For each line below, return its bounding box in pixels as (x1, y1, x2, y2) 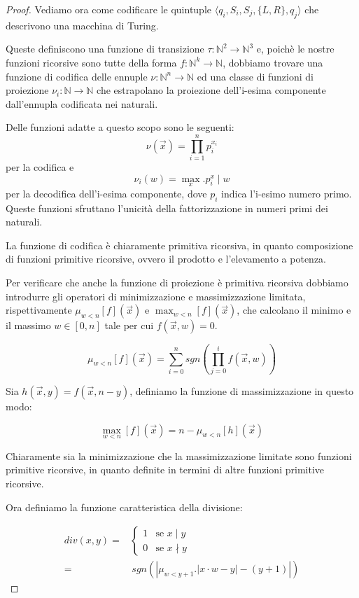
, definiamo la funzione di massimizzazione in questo (129, 383, 354, 398)
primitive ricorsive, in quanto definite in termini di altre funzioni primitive (6, 462, 324, 477)
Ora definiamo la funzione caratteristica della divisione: (6, 499, 243, 514)
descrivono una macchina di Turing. (6, 18, 159, 32)
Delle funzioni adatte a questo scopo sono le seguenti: (6, 120, 234, 134)
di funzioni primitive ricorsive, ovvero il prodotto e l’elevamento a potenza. (6, 251, 327, 266)
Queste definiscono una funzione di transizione (6, 41, 204, 56)
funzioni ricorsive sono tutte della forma (6, 55, 177, 69)
